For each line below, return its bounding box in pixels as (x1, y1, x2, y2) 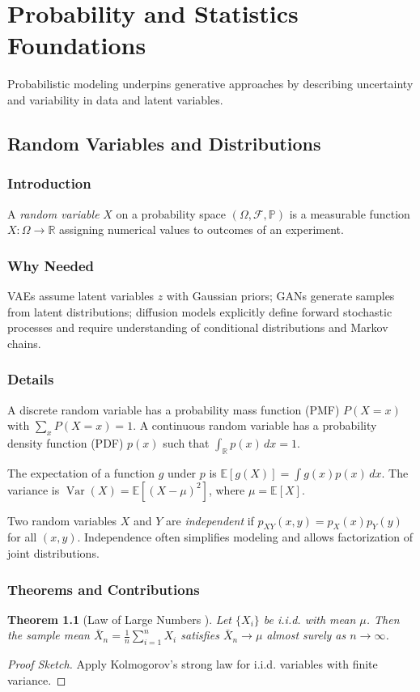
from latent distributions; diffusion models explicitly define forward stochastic (7, 303, 392, 320)
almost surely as (266, 626, 346, 643)
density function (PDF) (7, 434, 124, 451)
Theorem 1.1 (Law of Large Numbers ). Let (7, 610, 232, 627)
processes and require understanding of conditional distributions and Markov (7, 319, 388, 336)
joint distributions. (7, 545, 100, 562)
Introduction (7, 173, 91, 193)
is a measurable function (289, 205, 410, 222)
